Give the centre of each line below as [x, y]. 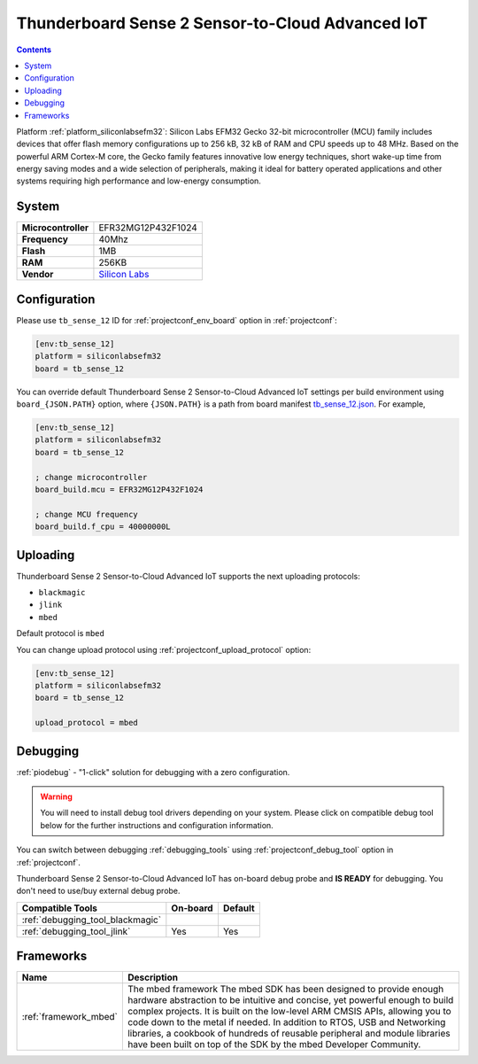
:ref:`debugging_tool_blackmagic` [92, 920]
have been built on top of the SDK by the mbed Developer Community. [274, 1045]
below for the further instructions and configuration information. [157, 825]
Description [153, 977]
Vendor [38, 275]
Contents [34, 50]
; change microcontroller [91, 477]
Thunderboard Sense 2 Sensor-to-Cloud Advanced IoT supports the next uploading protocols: [188, 576]
